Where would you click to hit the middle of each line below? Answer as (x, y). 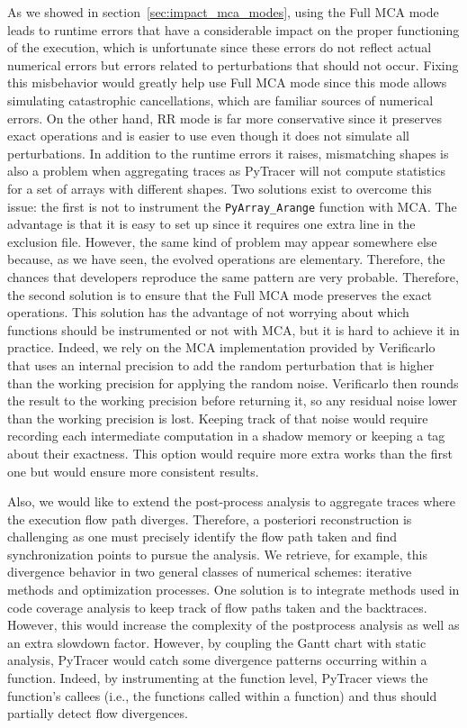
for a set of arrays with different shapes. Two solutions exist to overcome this (220, 188)
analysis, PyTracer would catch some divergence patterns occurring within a (217, 660)
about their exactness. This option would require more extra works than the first (230, 453)
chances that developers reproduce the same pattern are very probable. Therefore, (233, 276)
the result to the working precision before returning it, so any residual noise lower (233, 400)
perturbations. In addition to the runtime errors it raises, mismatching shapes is (228, 153)
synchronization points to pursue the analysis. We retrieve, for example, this (217, 554)
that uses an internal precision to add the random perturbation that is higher (221, 364)
